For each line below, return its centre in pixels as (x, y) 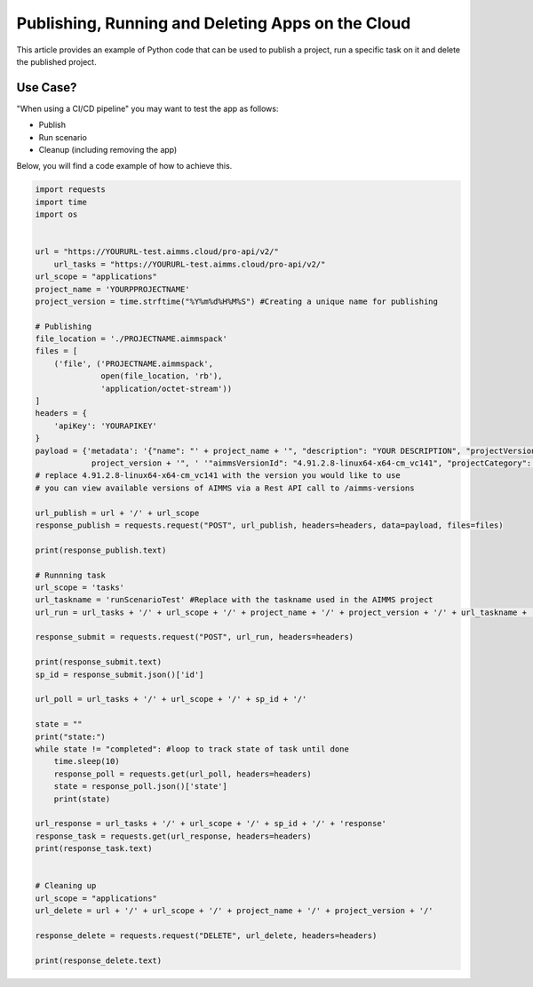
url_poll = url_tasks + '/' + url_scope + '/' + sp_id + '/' (171, 699)
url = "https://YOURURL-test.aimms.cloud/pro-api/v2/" (157, 252)
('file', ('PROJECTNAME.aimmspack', (133, 363)
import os (56, 215)
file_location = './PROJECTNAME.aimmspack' (131, 339)
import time (61, 202)
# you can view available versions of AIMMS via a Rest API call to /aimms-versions (225, 488)
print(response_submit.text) (99, 662)
